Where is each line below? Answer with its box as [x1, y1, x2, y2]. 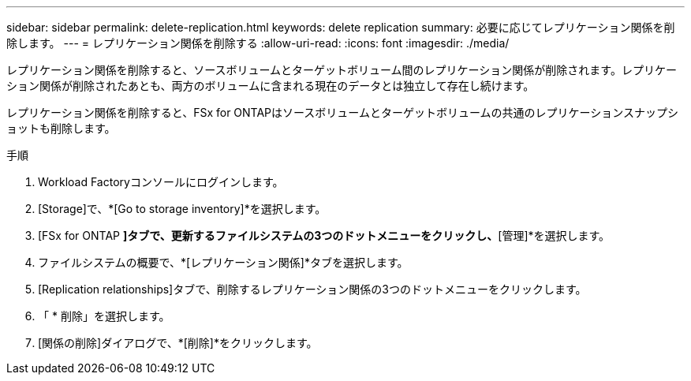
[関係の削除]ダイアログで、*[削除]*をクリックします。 [38, 336, 318, 349]
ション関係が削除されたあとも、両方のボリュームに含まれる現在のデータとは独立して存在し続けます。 [6, 79, 535, 92]
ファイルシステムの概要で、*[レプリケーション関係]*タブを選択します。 [38, 256, 409, 269]
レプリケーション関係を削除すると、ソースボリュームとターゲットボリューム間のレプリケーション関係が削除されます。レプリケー [6, 63, 677, 77]
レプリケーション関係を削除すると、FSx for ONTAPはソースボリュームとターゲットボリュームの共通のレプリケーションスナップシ [6, 106, 678, 119]
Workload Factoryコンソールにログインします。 [38, 175, 284, 189]
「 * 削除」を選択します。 [38, 309, 170, 323]
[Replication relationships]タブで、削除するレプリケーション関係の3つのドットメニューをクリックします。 [38, 282, 587, 296]
